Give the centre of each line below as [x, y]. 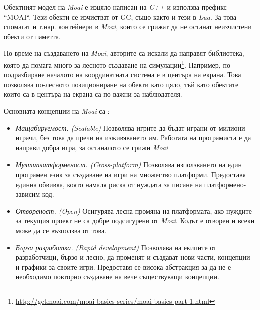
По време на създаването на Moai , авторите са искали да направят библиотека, [124, 53]
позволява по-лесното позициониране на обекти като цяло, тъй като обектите [121, 84]
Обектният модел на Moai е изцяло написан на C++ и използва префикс [115, 7]
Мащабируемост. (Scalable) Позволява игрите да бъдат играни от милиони [130, 128]
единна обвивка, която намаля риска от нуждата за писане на [109, 184]
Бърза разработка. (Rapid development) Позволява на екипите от [116, 247]
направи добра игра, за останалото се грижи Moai [92, 147]
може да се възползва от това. [61, 230]
